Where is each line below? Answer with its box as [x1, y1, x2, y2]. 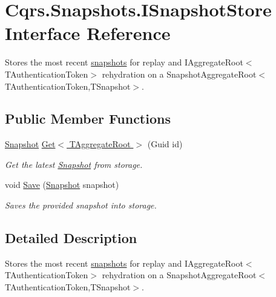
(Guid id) [147, 138, 183, 150]
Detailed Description [5, 229, 137, 247]
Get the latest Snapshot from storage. [5, 158, 143, 170]
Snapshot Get [5, 138, 56, 150]
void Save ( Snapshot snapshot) [5, 178, 119, 191]
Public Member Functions [5, 109, 171, 128]
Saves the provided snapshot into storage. [5, 199, 157, 212]
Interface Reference [5, 21, 171, 45]
